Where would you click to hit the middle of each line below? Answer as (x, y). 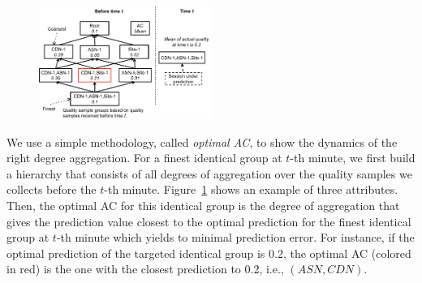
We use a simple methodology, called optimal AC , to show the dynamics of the (202, 141)
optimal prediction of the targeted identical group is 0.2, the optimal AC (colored (209, 253)
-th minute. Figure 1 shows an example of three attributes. (251, 189)
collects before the (52, 189)
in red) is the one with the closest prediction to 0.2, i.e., (145, 269)
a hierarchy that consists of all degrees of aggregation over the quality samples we (209, 173)
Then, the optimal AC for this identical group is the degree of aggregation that (203, 206)
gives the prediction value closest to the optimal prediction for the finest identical (209, 221)
